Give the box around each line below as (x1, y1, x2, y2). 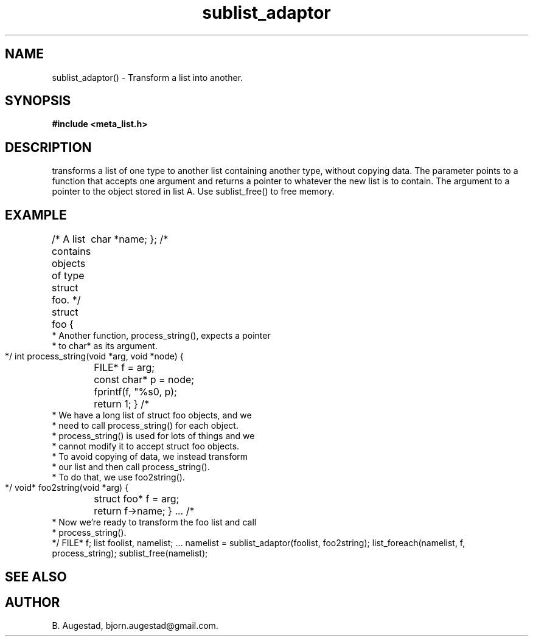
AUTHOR (5, 594, 60, 610)
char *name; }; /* (91, 233, 169, 246)
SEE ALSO (5, 569, 67, 584)
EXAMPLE (5, 207, 67, 223)
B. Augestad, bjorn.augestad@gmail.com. (52, 620, 218, 631)
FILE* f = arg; (94, 361, 155, 374)
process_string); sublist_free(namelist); (52, 548, 208, 559)
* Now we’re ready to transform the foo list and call (52, 517, 257, 528)
